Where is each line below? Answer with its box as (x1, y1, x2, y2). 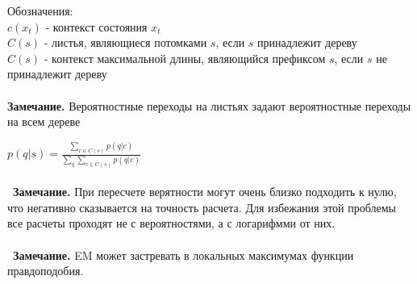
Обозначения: (7, 2, 73, 19)
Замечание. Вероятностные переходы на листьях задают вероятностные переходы (7, 97, 411, 114)
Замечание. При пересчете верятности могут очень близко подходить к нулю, (13, 183, 397, 200)
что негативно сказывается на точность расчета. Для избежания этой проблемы (7, 198, 396, 215)
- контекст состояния (45, 18, 148, 35)
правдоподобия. (7, 262, 84, 279)
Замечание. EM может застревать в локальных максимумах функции (13, 246, 354, 263)
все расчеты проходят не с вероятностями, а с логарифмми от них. (7, 215, 336, 232)
